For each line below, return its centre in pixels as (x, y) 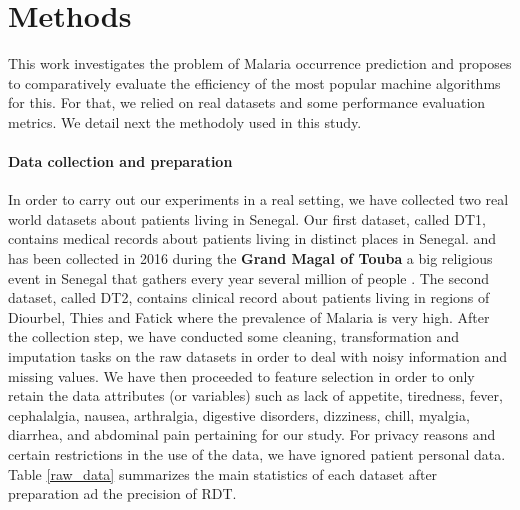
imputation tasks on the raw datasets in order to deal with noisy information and (258, 356)
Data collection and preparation (120, 161)
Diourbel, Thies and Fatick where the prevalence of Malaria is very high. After (249, 316)
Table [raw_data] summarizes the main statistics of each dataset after (223, 473)
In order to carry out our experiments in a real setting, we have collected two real (258, 199)
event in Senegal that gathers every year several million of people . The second (249, 277)
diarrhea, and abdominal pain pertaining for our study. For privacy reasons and (252, 434)
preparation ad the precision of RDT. (122, 493)
